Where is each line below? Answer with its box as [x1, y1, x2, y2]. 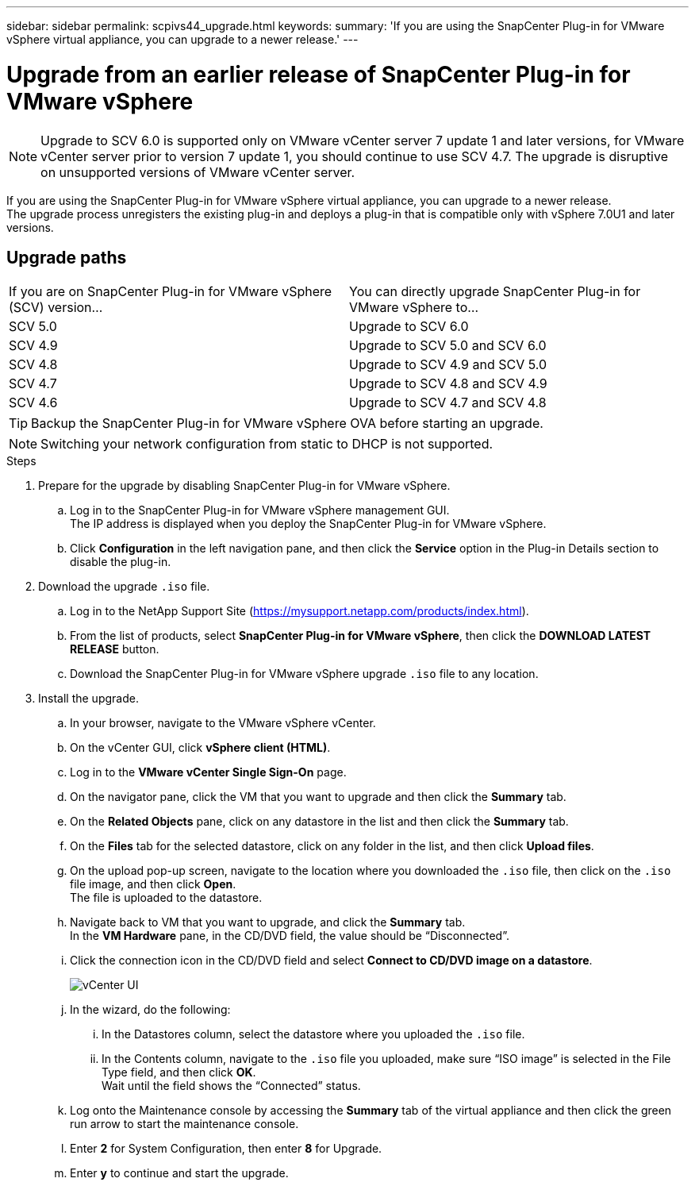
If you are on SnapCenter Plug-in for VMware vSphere [9, 283, 332, 300]
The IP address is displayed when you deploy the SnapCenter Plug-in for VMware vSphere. [70, 517, 547, 531]
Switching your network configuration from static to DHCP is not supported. [40, 436, 493, 452]
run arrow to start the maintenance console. [70, 1117, 299, 1131]
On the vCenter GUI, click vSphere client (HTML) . [70, 741, 331, 755]
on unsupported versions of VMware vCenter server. [40, 164, 355, 180]
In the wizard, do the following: [70, 1003, 231, 1017]
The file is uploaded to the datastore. [70, 891, 263, 905]
